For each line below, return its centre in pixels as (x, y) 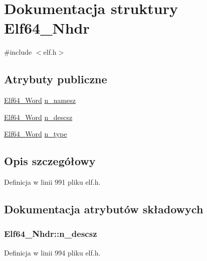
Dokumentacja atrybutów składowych (104, 209)
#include (18, 52)
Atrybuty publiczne (56, 79)
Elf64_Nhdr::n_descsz (51, 234)
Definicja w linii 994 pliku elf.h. (52, 252)
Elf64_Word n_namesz (40, 100)
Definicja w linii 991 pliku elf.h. (52, 182)
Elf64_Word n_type (36, 134)
